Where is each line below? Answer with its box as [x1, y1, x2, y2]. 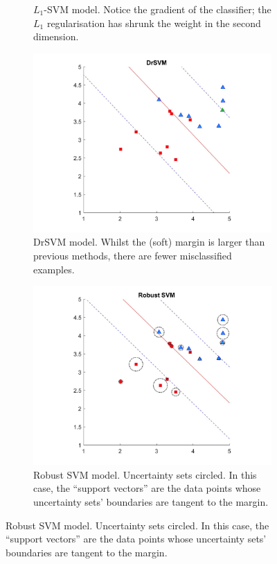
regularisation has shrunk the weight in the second [46, 15, 261, 30]
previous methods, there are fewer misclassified [33, 248, 232, 262]
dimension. [33, 29, 79, 44]
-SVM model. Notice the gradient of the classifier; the [44, 2, 271, 16]
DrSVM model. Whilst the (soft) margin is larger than [33, 234, 265, 249]
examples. [33, 262, 75, 276]
